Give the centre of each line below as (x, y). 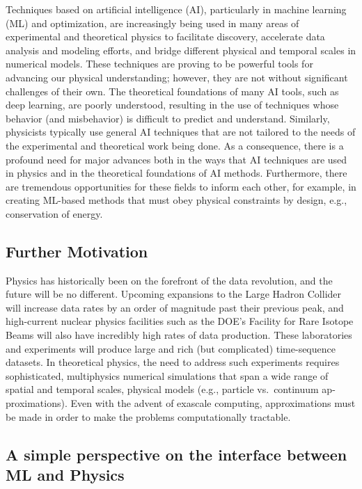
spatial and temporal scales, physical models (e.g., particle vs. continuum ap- (171, 389)
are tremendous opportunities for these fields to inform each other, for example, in (181, 186)
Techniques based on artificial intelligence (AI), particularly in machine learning (176, 9)
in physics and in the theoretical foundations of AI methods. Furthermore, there (176, 173)
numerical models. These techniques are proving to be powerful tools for (159, 64)
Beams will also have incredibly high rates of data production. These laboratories (179, 335)
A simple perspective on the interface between (176, 454)
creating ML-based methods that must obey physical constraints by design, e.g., (176, 200)
